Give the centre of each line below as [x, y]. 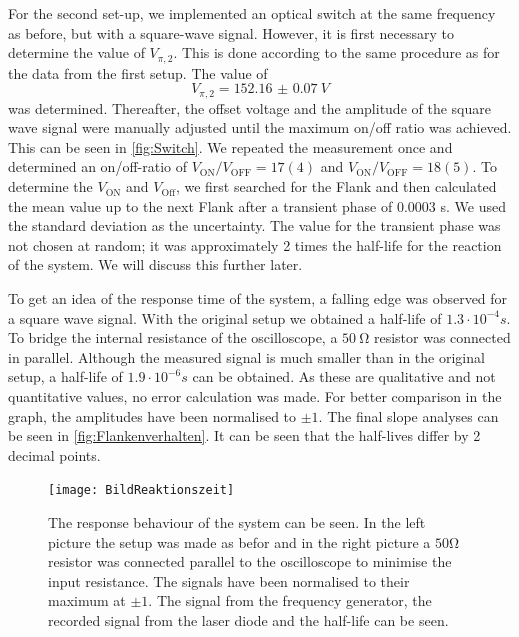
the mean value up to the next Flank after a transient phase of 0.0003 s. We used [257, 205]
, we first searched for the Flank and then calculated [336, 186]
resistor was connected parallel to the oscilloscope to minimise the [250, 561]
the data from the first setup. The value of [138, 72]
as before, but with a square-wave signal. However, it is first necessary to [231, 32]
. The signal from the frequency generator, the [290, 600]
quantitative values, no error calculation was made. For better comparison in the [255, 396]
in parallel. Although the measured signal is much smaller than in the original [246, 356]
